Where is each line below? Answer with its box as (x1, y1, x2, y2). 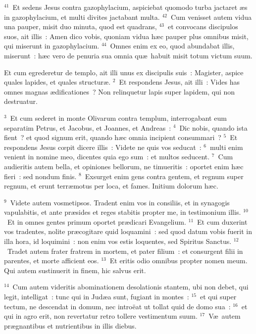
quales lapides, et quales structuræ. (4, 77, 111, 87)
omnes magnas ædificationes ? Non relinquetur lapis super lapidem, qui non (4, 86, 235, 96)
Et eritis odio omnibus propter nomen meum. (109, 255, 248, 266)
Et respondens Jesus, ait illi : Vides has (119, 77, 240, 87)
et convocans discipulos (167, 21, 238, 32)
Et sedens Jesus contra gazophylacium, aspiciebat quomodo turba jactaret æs (12, 2, 248, 12)
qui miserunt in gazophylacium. (4, 41, 100, 51)
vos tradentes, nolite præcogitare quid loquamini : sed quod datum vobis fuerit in (4, 226, 253, 237)
